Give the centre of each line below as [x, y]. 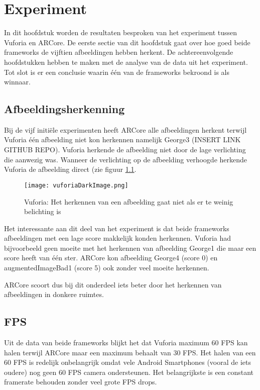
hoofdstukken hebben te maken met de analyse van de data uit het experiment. [126, 62]
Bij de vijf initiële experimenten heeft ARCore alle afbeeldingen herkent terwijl [125, 129]
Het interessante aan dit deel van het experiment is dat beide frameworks [117, 228]
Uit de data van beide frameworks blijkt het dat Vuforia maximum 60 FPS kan [126, 343]
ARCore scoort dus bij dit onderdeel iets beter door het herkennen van [113, 284]
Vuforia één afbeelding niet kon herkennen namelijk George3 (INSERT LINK [122, 139]
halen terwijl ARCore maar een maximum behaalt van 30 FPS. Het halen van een [130, 352]
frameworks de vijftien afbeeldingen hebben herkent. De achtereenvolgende [119, 52]
